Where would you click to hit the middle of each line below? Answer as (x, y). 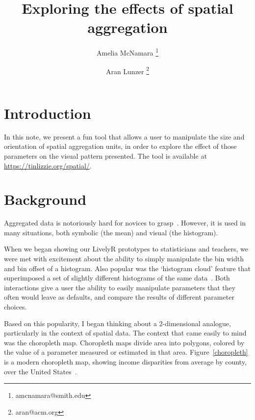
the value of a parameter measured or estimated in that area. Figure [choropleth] (126, 352)
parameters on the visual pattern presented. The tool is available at (105, 155)
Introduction (48, 113)
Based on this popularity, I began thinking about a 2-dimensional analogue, (117, 323)
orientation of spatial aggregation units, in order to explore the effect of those (120, 146)
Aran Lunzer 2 (127, 70)
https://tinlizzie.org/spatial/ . (48, 165)
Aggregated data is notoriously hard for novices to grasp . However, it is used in (125, 223)
